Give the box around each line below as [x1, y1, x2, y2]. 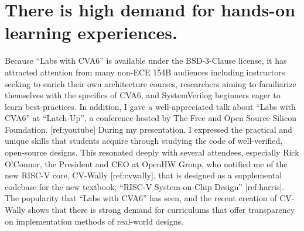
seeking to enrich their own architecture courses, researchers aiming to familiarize [5, 77, 296, 89]
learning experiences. [5, 20, 178, 44]
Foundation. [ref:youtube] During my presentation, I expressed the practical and [5, 123, 292, 135]
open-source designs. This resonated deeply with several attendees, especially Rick [5, 146, 299, 158]
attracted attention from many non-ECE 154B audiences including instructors [5, 65, 285, 78]
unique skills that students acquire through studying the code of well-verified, [5, 135, 283, 147]
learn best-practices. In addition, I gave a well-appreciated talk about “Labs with [5, 100, 296, 112]
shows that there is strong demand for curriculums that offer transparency [28, 204, 295, 216]
